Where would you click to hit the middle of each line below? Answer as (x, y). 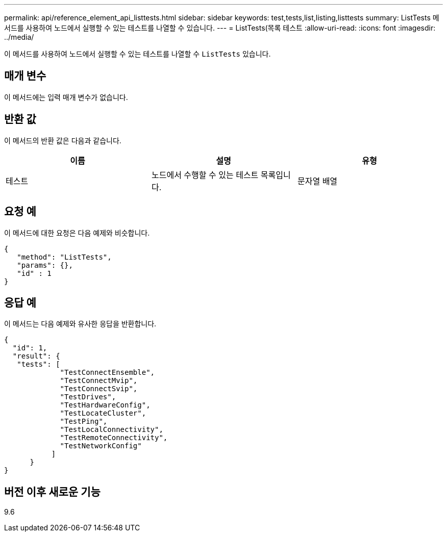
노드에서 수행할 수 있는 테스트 (205, 175)
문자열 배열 (317, 181)
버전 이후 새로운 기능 (52, 492)
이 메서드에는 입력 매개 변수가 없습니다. (66, 97)
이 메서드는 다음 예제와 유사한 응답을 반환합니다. (80, 324)
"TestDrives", (88, 397)
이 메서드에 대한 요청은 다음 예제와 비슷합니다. (77, 233)
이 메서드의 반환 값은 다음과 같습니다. (63, 140)
